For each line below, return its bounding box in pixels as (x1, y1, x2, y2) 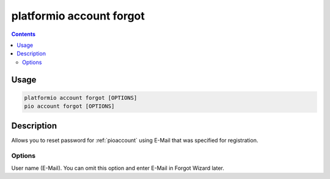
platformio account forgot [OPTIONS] (24, 94, 137, 101)
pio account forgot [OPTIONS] (24, 103, 115, 110)
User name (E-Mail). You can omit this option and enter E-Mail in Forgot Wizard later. (11, 164, 224, 172)
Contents (11, 30, 36, 38)
